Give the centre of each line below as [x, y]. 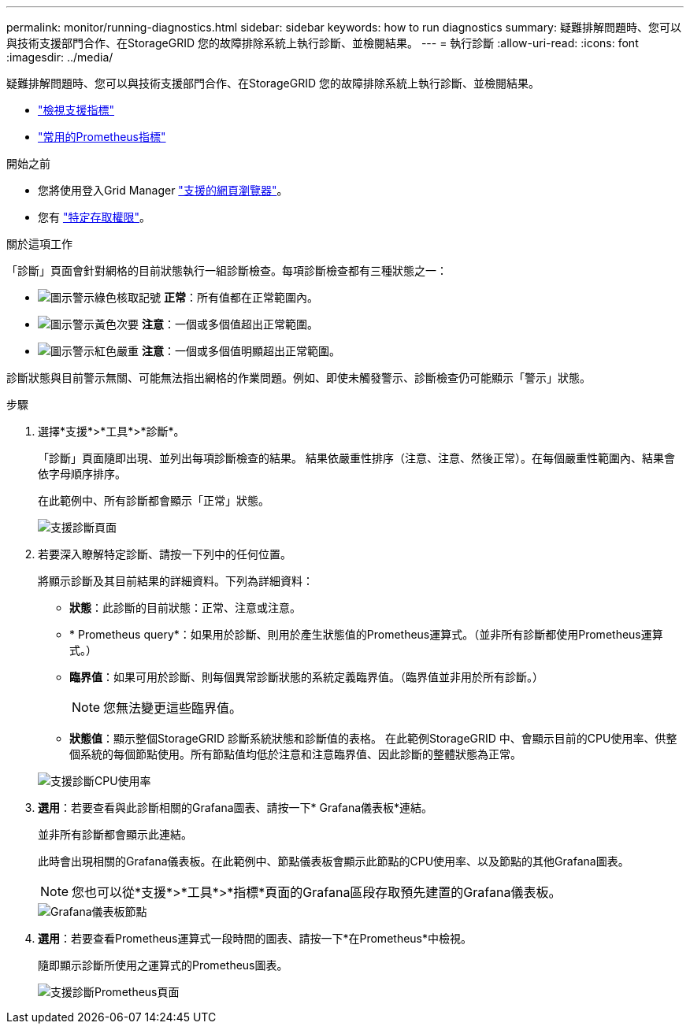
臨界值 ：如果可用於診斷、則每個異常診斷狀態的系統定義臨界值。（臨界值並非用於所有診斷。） [306, 677]
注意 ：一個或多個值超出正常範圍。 [230, 324]
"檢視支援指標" [76, 110]
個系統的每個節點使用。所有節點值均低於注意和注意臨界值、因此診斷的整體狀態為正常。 [295, 754]
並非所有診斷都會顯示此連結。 [115, 834]
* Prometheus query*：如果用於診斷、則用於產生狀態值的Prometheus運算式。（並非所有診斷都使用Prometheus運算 [366, 634]
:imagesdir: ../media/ [60, 57]
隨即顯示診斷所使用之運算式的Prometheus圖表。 [163, 965]
